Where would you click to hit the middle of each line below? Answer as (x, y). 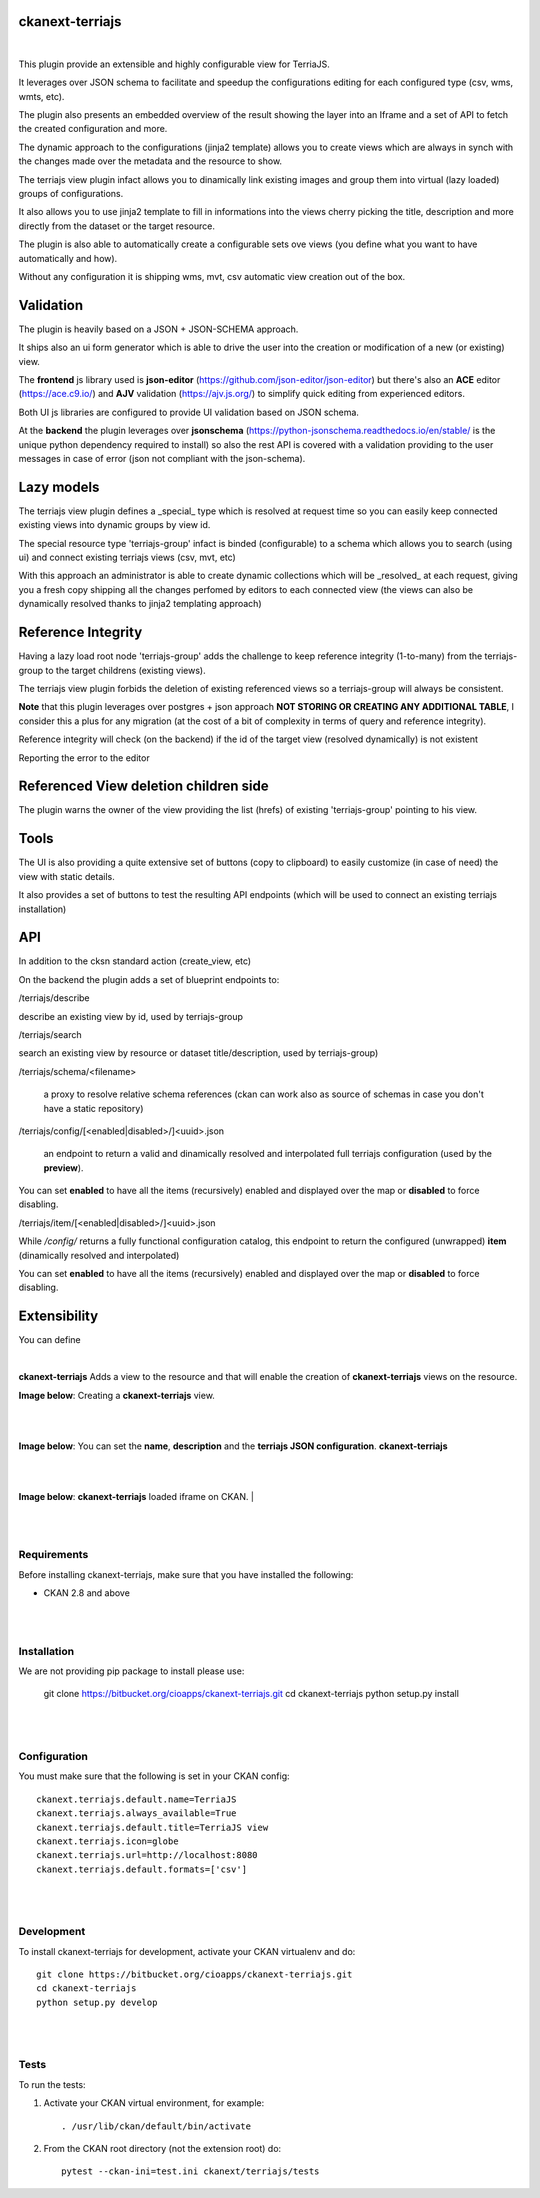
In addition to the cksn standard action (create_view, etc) (135, 961)
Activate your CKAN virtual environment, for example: (154, 2103)
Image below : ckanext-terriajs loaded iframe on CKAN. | (136, 1496)
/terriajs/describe (54, 998)
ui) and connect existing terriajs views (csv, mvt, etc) (127, 557)
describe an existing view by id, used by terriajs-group (131, 1016)
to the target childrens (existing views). (125, 670)
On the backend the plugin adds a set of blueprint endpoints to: (149, 979)
